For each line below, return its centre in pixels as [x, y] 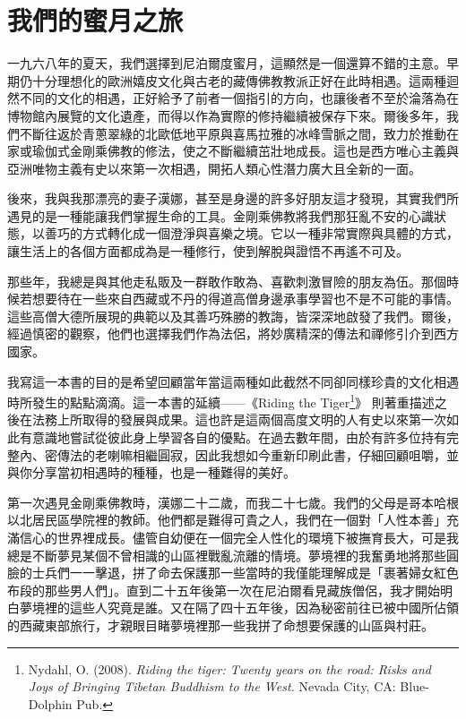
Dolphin [50, 703]
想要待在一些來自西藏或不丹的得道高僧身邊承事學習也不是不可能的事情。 [245, 299]
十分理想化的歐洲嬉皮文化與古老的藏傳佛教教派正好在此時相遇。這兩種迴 [245, 80]
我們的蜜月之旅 [95, 20]
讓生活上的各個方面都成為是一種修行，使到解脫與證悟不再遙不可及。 [208, 251]
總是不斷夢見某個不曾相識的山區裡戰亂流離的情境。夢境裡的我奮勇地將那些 [227, 555]
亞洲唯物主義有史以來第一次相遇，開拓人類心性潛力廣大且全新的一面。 [214, 168]
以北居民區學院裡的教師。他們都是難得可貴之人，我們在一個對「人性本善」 [227, 520]
